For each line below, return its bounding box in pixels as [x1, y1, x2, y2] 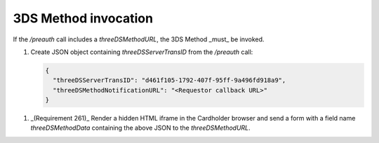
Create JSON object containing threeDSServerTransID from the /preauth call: [30, 48, 253, 56]
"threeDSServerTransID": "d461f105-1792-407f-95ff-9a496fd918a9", [53, 76, 286, 84]
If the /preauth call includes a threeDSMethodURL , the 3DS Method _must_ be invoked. [13, 35, 265, 43]
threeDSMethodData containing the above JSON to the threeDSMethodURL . [30, 123, 251, 132]
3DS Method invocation [13, 11, 154, 26]
